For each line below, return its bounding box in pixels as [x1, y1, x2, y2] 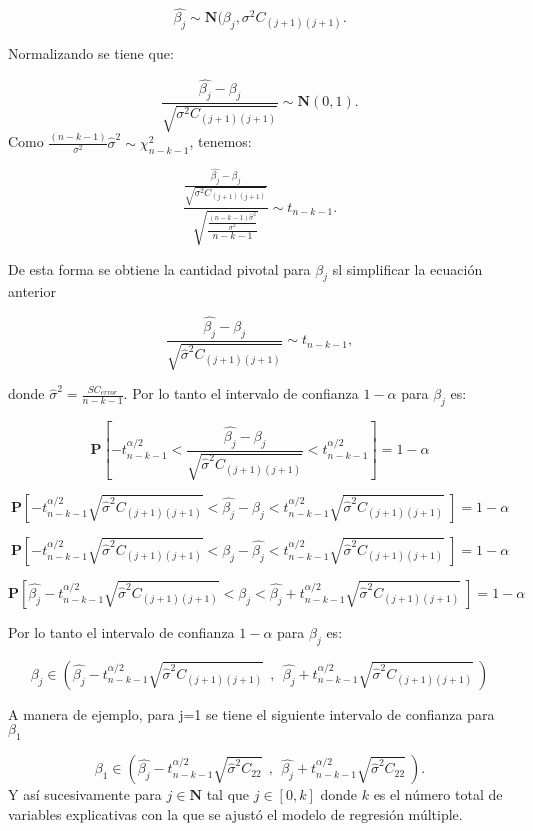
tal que [206, 784, 250, 805]
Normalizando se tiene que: [8, 43, 174, 64]
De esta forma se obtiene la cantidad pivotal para [8, 258, 311, 279]
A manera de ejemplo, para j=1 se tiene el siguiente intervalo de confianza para [8, 703, 495, 724]
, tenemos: [189, 131, 252, 152]
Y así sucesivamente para [8, 784, 162, 805]
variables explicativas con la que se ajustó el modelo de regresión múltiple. [8, 803, 463, 824]
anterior [8, 281, 56, 302]
